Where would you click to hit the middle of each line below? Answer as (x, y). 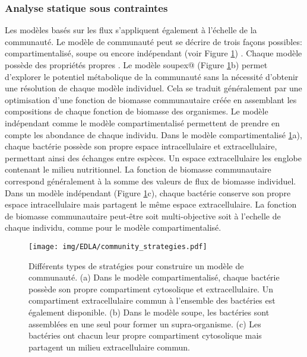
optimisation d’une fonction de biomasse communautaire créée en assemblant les (151, 99)
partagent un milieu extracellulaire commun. (109, 347)
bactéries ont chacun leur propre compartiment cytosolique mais (145, 335)
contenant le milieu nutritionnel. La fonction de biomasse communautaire (138, 169)
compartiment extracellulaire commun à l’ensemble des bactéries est (152, 300)
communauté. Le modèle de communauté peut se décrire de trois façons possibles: (153, 41)
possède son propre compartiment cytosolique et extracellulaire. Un (151, 289)
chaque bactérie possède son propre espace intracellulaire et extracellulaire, (141, 146)
